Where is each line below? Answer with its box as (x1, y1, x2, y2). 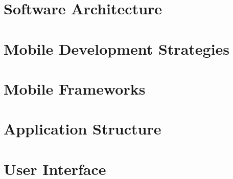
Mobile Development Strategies (4, 38, 230, 59)
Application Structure (4, 118, 161, 139)
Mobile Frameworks (4, 78, 146, 99)
